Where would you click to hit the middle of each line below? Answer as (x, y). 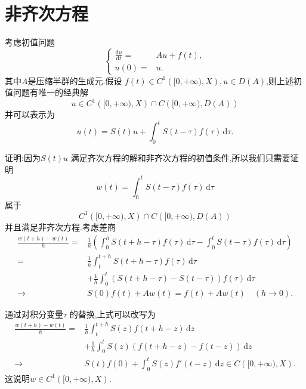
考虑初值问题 (30, 42)
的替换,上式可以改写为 (112, 314)
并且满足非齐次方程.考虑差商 (60, 226)
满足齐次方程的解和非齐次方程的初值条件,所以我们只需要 (180, 158)
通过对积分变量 (34, 314)
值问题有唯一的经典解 (47, 92)
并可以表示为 (30, 114)
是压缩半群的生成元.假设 (75, 80)
